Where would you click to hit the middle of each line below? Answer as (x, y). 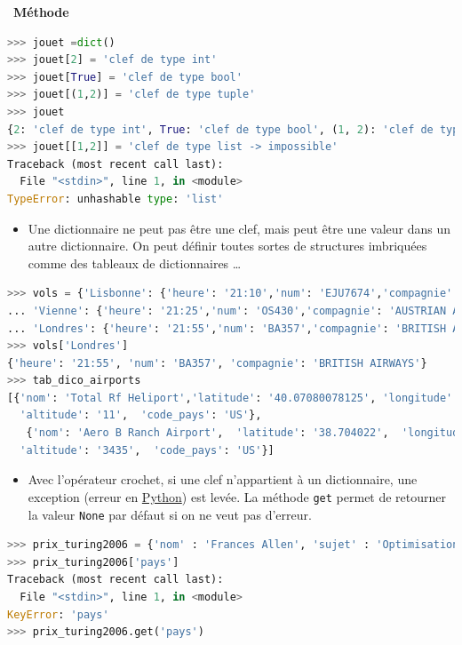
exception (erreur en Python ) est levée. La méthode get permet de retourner (237, 496)
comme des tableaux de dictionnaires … (135, 263)
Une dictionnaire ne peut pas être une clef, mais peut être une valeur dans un (239, 228)
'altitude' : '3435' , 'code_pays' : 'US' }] (147, 450)
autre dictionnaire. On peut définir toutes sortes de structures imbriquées (227, 246)
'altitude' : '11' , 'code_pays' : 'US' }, (141, 415)
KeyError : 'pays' (58, 614)
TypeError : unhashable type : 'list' (115, 199)
